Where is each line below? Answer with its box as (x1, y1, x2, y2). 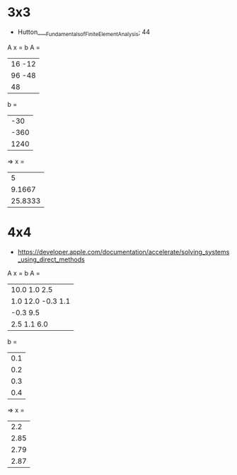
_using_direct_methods (17, 255, 85, 264)
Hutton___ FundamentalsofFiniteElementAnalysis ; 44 (17, 28, 151, 37)
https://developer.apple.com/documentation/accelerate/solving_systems (17, 247, 230, 256)
